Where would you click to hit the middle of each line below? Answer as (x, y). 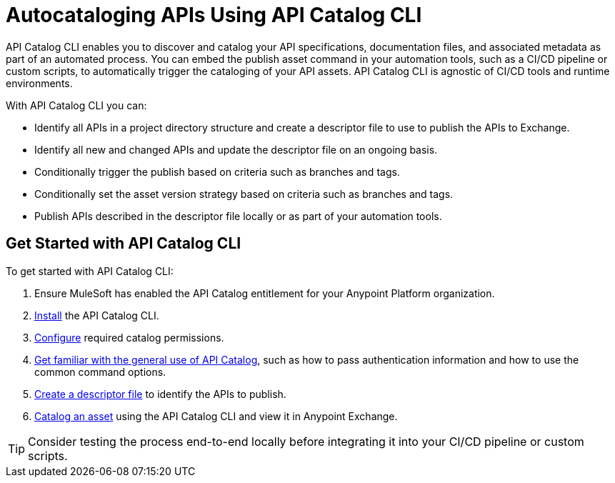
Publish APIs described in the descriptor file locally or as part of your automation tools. (238, 216)
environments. (39, 83)
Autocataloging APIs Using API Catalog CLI (214, 15)
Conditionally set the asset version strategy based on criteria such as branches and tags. (244, 194)
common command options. (100, 372)
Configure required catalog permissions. (129, 337)
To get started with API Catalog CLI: (90, 271)
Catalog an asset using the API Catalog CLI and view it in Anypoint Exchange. (216, 416)
